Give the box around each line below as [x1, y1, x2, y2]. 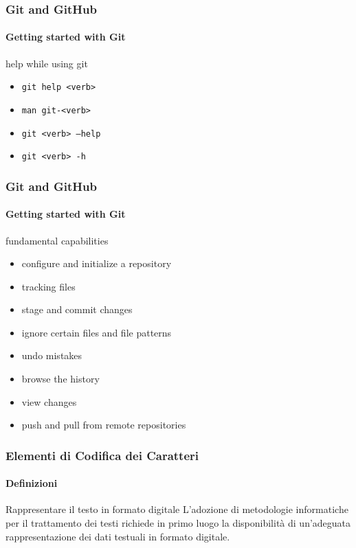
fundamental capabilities [5, 233, 109, 247]
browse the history [21, 372, 100, 386]
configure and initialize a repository [21, 256, 172, 271]
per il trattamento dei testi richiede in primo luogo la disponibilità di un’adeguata [5, 516, 351, 530]
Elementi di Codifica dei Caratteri [5, 446, 199, 464]
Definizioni [5, 476, 58, 490]
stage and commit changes [21, 302, 133, 317]
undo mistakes [21, 348, 82, 363]
